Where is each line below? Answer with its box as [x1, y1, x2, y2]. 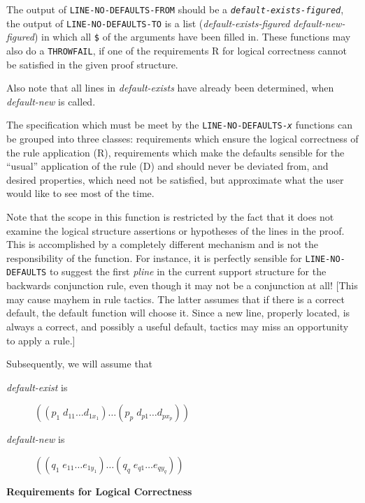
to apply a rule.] [6, 333, 76, 347]
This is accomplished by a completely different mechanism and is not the [6, 237, 319, 251]
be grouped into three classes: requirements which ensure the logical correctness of [6, 131, 359, 146]
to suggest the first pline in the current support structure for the [49, 264, 327, 279]
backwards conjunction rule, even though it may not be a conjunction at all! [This [6, 278, 358, 293]
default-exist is [6, 379, 68, 394]
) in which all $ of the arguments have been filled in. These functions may [34, 29, 351, 44]
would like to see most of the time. [6, 186, 155, 201]
